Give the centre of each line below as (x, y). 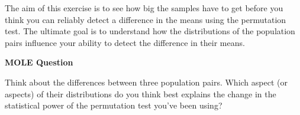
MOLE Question (39, 62)
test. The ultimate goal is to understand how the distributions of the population (150, 31)
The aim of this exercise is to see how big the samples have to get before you (144, 8)
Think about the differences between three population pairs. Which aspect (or (146, 82)
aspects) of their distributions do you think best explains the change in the (141, 93)
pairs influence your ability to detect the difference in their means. (125, 42)
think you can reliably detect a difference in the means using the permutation (146, 19)
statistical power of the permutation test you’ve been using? (114, 105)
